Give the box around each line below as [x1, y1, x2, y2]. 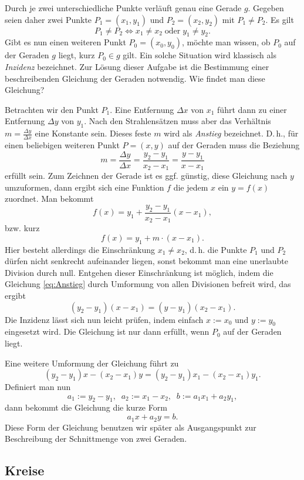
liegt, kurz [58, 49, 95, 61]
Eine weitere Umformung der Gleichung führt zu [5, 356, 179, 369]
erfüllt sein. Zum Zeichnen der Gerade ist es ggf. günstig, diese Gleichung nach [5, 169, 288, 182]
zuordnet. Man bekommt [5, 192, 94, 205]
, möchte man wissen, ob [181, 36, 271, 48]
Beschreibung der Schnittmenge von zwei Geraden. [5, 432, 187, 445]
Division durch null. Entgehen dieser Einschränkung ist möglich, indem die [5, 266, 273, 278]
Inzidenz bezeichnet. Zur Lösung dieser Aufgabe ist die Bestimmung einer [5, 60, 269, 72]
